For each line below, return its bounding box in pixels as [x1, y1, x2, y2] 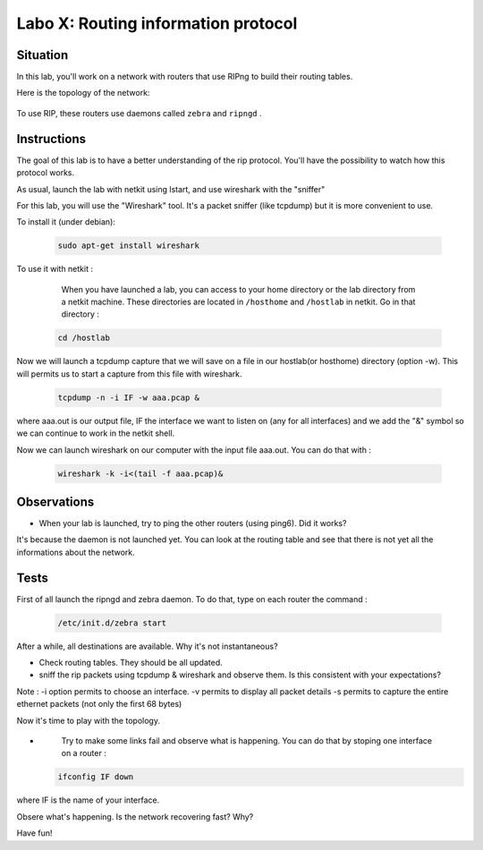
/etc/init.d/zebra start [57, 617, 167, 628]
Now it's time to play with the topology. [16, 715, 161, 726]
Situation [16, 47, 69, 63]
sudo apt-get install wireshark [57, 241, 200, 251]
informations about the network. [16, 547, 136, 557]
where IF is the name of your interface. [16, 795, 160, 805]
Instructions [16, 131, 87, 147]
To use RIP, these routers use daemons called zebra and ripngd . [16, 107, 262, 118]
